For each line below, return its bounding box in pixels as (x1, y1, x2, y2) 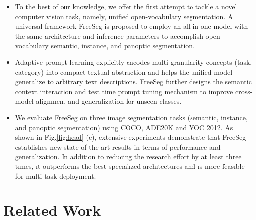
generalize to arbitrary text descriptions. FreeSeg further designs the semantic (15, 76, 252, 87)
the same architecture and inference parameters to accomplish (15, 30, 203, 41)
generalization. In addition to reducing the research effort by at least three (15, 151, 242, 162)
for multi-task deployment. (15, 170, 96, 181)
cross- (235, 86, 253, 96)
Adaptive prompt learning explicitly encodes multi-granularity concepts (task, (15, 56, 252, 67)
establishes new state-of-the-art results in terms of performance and (15, 141, 221, 152)
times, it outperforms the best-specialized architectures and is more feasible (15, 161, 245, 171)
